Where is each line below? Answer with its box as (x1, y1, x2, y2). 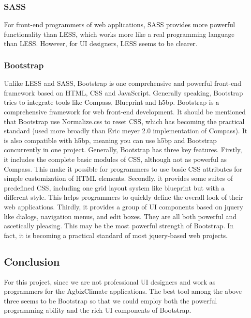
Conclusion (4, 254, 60, 269)
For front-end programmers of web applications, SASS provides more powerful (4, 19, 235, 30)
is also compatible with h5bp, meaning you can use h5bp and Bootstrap (4, 135, 217, 145)
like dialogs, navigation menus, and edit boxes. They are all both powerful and (4, 211, 237, 221)
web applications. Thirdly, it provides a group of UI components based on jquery (4, 201, 243, 211)
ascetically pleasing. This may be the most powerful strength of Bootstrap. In (4, 221, 234, 231)
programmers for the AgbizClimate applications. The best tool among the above (4, 286, 242, 296)
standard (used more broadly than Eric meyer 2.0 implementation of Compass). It (4, 126, 248, 136)
